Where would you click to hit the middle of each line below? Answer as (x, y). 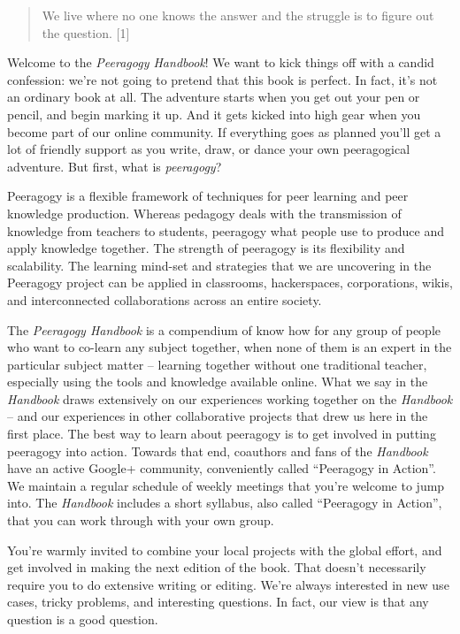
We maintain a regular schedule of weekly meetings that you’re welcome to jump (226, 485)
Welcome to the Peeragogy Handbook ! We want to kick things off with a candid (221, 62)
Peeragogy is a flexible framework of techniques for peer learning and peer (208, 196)
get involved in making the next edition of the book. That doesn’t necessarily (217, 567)
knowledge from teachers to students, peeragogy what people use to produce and (226, 230)
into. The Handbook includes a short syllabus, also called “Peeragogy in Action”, (225, 503)
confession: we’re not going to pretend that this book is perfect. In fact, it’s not (222, 79)
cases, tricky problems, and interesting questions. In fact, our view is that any (218, 602)
